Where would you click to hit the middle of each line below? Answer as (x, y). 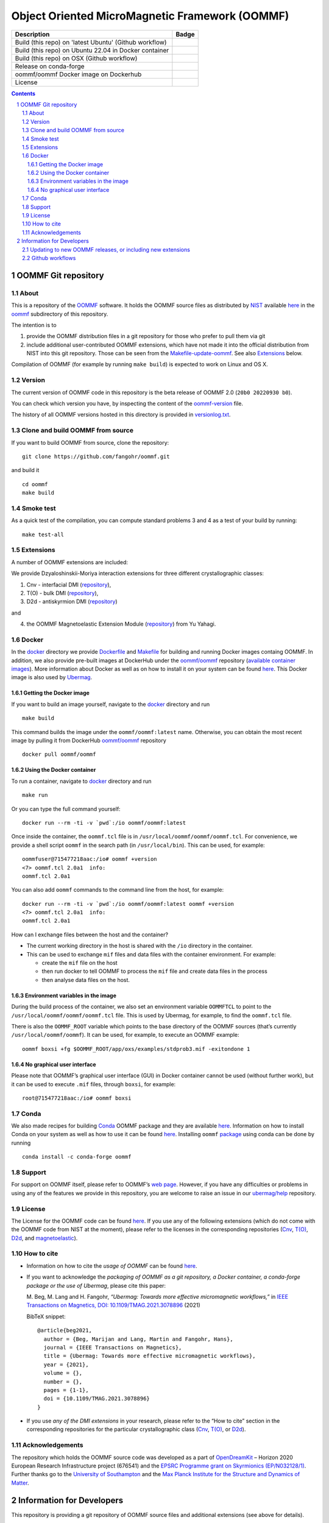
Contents (23, 93)
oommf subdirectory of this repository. (60, 314)
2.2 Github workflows (49, 258)
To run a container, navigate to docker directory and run (81, 781)
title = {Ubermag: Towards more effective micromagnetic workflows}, (150, 1356)
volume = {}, (63, 1373)
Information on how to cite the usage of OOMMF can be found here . (112, 1266)
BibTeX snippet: (46, 1316)
